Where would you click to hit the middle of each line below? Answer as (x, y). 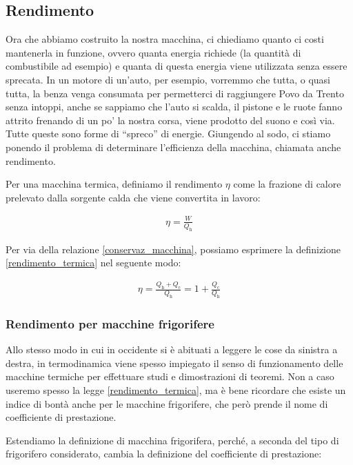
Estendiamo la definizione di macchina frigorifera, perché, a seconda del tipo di (172, 440)
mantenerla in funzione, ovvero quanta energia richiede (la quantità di (153, 52)
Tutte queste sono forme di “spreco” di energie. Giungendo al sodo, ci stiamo (168, 133)
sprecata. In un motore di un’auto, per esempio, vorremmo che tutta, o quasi (168, 79)
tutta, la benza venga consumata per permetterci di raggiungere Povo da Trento (175, 93)
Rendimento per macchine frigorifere (110, 323)
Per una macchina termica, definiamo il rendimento (114, 184)
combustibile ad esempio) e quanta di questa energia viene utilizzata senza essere (176, 66)
